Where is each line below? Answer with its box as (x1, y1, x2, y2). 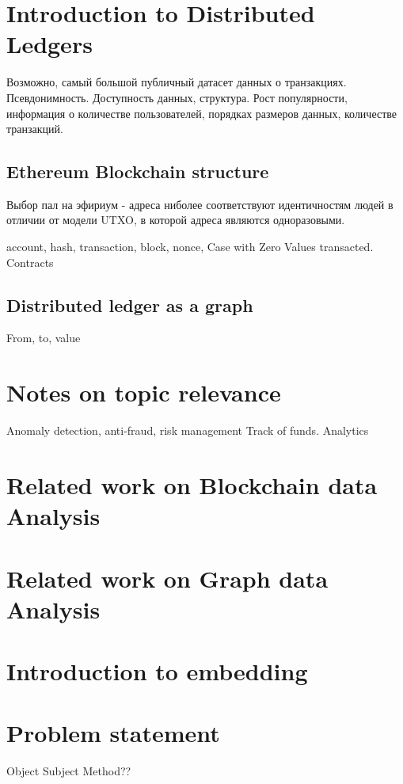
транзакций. (6, 120, 63, 137)
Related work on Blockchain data (6, 468, 378, 500)
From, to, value (6, 329, 81, 346)
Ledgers (6, 28, 93, 60)
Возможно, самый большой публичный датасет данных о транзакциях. (6, 74, 347, 90)
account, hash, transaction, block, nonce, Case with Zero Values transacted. (6, 238, 374, 255)
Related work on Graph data (6, 561, 329, 594)
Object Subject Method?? (6, 763, 131, 779)
